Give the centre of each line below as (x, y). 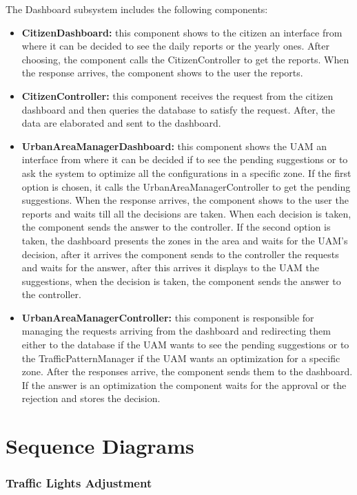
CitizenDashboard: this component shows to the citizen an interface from (182, 32)
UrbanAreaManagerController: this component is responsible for (168, 317)
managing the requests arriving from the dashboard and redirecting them (176, 331)
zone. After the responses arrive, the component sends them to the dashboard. (187, 371)
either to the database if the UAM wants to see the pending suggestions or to (185, 345)
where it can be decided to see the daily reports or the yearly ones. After (175, 46)
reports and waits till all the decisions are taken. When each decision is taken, (186, 213)
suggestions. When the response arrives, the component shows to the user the (185, 200)
